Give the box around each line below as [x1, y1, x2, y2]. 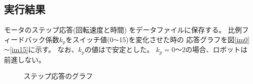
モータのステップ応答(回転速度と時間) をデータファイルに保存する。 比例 [4, 25, 242, 35]
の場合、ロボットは [185, 44, 248, 55]
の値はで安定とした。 [84, 44, 154, 55]
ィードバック [4, 34, 45, 44]
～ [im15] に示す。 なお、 [4, 44, 78, 55]
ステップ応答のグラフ [24, 71, 93, 81]
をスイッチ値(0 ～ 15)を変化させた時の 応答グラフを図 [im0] [66, 34, 250, 44]
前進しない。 [4, 54, 45, 64]
